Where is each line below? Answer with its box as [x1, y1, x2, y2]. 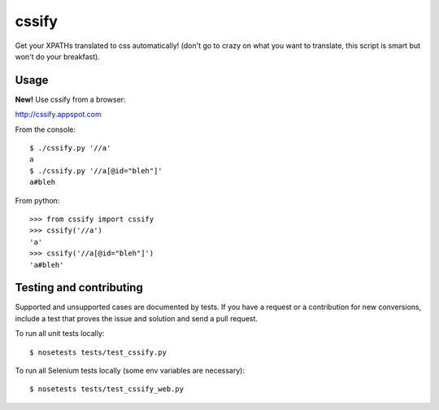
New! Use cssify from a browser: [15, 94, 126, 104]
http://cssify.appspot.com [15, 110, 102, 120]
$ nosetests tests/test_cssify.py [29, 347, 167, 357]
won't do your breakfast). [15, 51, 101, 61]
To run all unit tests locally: [15, 329, 105, 338]
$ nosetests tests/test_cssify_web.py [29, 385, 185, 394]
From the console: [15, 124, 76, 134]
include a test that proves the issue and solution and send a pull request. [15, 313, 259, 323]
